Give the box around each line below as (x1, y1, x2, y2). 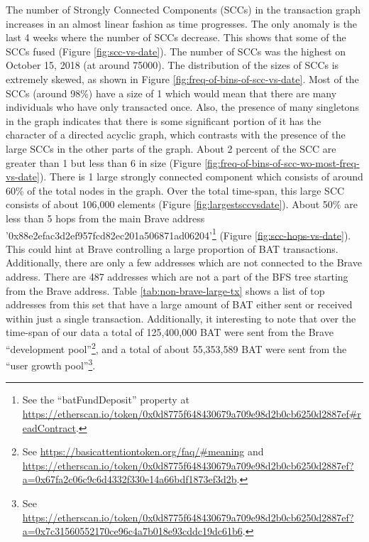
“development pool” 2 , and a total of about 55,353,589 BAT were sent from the (6, 339, 347, 356)
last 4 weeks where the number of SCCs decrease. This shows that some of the (6, 30, 346, 45)
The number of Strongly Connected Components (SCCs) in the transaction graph (6, 2, 361, 16)
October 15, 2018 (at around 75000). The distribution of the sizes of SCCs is (6, 58, 339, 72)
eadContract (22, 420, 76, 435)
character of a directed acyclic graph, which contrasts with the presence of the (6, 127, 346, 142)
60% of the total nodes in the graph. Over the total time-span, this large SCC (6, 183, 345, 197)
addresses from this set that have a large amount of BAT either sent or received (6, 297, 353, 312)
